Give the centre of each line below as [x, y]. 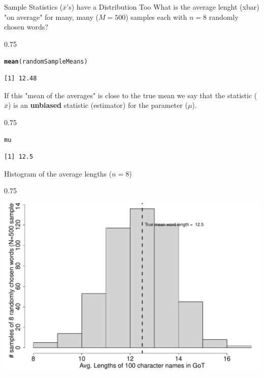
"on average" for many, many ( [51, 17]
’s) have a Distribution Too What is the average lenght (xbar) [163, 7]
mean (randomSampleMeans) [46, 62]
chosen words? [26, 27]
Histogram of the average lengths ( [58, 173]
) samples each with [156, 17]
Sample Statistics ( [34, 7]
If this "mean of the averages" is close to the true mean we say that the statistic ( [131, 95]
